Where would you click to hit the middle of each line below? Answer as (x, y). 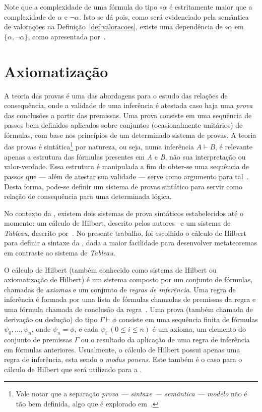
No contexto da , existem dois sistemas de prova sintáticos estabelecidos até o (124, 213)
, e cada (86, 329)
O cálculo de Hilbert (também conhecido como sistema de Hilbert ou (110, 269)
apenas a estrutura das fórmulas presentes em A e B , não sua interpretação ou (125, 156)
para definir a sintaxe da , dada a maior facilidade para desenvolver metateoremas (131, 243)
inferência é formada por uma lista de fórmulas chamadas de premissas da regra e (130, 299)
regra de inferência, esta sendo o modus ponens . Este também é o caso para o (123, 359)
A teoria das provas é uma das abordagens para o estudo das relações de (116, 95)
